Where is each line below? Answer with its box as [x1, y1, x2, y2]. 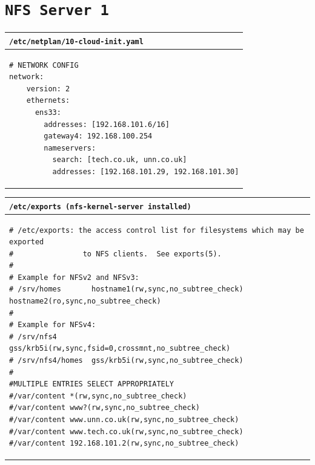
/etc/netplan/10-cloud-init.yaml [9, 37, 144, 46]
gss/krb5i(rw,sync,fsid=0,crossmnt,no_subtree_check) [9, 344, 231, 353]
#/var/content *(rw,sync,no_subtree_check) [9, 391, 187, 400]
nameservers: [44, 143, 96, 152]
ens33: [35, 108, 61, 117]
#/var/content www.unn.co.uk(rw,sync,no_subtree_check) [9, 415, 239, 424]
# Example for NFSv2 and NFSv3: [9, 273, 139, 282]
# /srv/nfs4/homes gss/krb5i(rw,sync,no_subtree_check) [9, 356, 244, 365]
